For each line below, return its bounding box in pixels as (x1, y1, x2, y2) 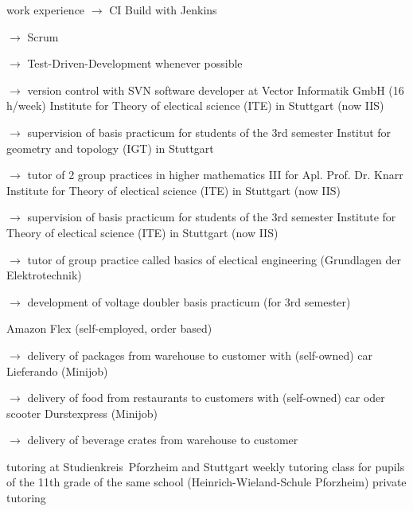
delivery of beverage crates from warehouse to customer (27, 431, 298, 448)
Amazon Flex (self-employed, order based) (6, 320, 212, 337)
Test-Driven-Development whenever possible (27, 55, 243, 72)
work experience (6, 2, 85, 18)
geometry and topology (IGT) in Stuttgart (6, 139, 214, 156)
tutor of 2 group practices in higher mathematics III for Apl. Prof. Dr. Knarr (27, 166, 403, 183)
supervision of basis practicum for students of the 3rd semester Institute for (27, 209, 396, 225)
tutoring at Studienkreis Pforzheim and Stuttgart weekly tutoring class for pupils (6, 458, 405, 474)
